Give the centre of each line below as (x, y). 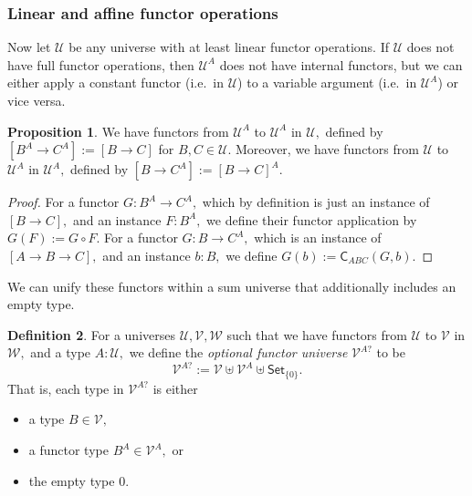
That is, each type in (66, 388)
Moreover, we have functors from (327, 149)
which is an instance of (318, 238)
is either (175, 388)
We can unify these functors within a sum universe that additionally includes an (232, 286)
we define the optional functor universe (238, 352)
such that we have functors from (317, 334)
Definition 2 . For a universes (91, 334)
